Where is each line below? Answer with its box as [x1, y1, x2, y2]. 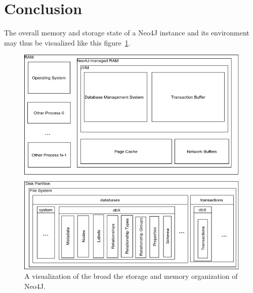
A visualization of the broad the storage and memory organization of [24, 271, 238, 281]
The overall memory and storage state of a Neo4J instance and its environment [4, 27, 249, 38]
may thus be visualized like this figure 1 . [4, 37, 131, 48]
